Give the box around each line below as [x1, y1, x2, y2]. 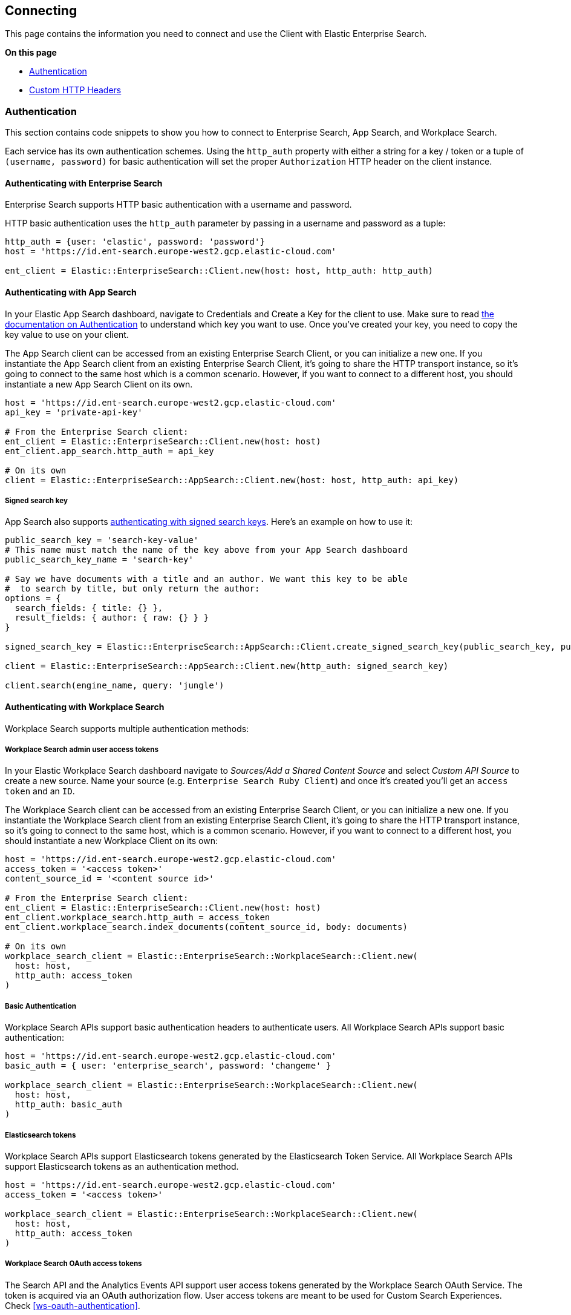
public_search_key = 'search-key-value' [5, 535, 199, 545]
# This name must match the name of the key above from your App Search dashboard [5, 545, 408, 555]
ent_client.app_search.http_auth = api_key [5, 446, 214, 456]
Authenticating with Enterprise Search [5, 177, 163, 188]
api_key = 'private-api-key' [5, 407, 143, 417]
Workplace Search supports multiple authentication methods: [5, 723, 249, 734]
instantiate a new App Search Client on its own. [5, 378, 193, 389]
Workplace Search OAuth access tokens [5, 1259, 142, 1268]
